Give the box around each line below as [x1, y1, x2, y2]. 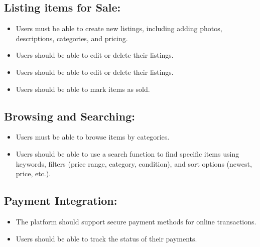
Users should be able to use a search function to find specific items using [16, 148, 239, 159]
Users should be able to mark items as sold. [16, 83, 150, 94]
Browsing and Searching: [4, 108, 135, 124]
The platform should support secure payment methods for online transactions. [16, 216, 256, 226]
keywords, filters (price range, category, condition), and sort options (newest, [16, 158, 252, 169]
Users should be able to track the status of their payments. [16, 233, 197, 243]
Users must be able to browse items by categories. [16, 132, 170, 142]
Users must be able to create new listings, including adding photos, [16, 23, 222, 34]
